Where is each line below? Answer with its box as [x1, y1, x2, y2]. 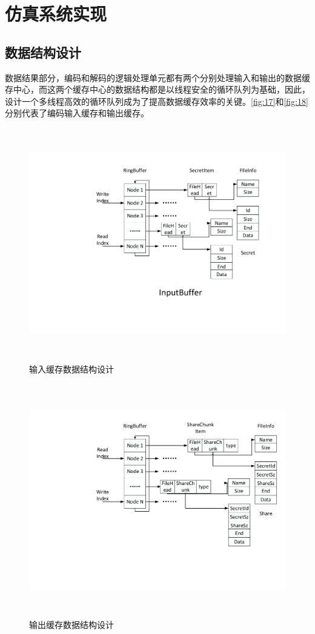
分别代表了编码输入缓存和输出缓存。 [5, 107, 149, 119]
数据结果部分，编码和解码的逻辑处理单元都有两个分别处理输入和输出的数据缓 [5, 71, 310, 84]
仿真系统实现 [5, 1, 107, 26]
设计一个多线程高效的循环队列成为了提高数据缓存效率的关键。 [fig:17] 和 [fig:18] [5, 94, 308, 107]
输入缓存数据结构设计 [29, 362, 114, 375]
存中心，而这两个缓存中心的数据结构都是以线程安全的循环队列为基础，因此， [5, 83, 310, 96]
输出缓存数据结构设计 [29, 618, 114, 630]
